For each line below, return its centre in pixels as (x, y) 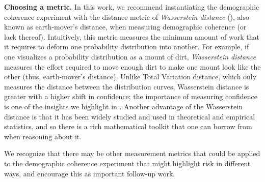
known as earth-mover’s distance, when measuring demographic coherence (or (125, 27)
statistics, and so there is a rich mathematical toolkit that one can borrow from (128, 126)
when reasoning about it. (43, 136)
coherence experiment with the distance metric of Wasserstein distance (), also (127, 17)
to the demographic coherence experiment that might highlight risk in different (127, 163)
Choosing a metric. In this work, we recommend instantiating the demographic (132, 7)
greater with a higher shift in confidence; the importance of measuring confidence (131, 96)
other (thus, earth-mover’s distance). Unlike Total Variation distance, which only (130, 77)
